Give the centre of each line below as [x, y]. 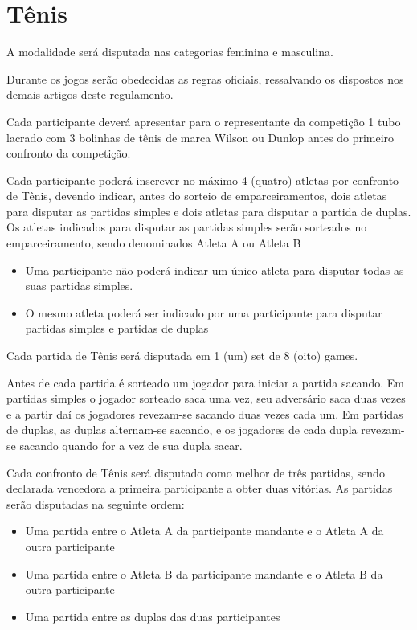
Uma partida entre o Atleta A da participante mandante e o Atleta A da [204, 531]
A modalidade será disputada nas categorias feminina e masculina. [170, 52]
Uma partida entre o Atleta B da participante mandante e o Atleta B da [204, 573]
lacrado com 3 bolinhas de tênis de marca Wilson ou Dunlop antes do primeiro [200, 137]
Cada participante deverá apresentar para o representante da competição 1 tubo [204, 121]
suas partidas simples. [79, 286]
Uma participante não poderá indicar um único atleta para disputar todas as [215, 270]
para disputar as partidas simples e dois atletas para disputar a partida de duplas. [209, 211]
